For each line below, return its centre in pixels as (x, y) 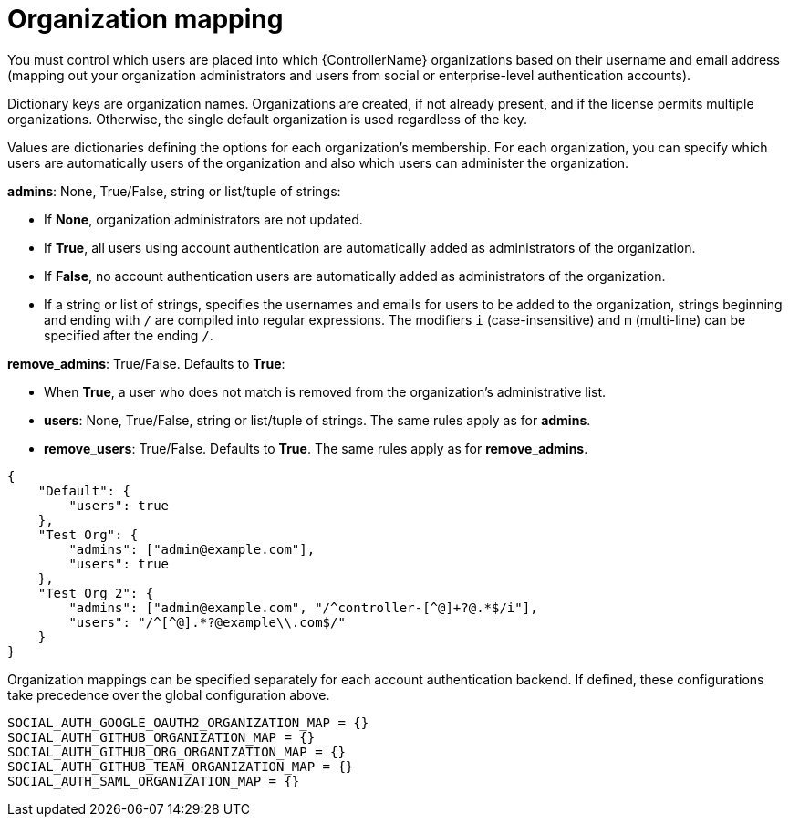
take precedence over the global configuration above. (169, 694)
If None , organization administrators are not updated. (203, 219)
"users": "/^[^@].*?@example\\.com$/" (207, 622)
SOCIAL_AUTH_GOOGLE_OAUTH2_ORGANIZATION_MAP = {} (188, 722)
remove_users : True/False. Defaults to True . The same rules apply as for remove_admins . (316, 448)
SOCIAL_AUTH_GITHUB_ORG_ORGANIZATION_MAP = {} (176, 751)
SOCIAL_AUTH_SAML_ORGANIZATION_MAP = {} (154, 781)
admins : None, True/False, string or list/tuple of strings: (174, 191)
